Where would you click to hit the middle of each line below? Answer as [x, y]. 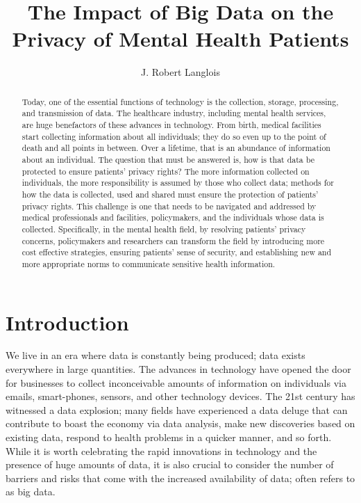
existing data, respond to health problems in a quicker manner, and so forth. [169, 437]
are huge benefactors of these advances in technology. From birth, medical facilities [171, 125]
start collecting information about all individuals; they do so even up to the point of [174, 136]
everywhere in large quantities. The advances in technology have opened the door [178, 369]
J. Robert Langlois [180, 72]
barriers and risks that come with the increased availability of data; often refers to [180, 478]
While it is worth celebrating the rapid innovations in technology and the [161, 450]
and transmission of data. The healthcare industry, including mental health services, [174, 113]
